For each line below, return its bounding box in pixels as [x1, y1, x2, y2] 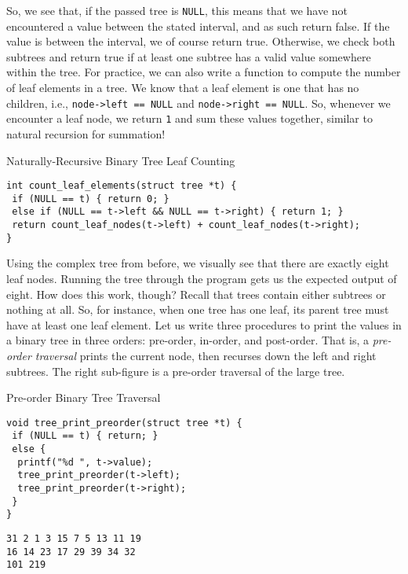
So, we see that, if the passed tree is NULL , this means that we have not [6, 2, 348, 18]
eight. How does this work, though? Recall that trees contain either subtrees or [6, 285, 386, 302]
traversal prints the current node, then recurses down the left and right [35, 347, 377, 363]
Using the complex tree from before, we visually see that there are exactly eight [6, 255, 389, 271]
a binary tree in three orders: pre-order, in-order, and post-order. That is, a [6, 332, 369, 348]
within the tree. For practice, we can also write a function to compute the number [6, 64, 401, 80]
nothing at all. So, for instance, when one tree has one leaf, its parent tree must [6, 301, 389, 318]
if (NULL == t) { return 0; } [12, 193, 169, 204]
